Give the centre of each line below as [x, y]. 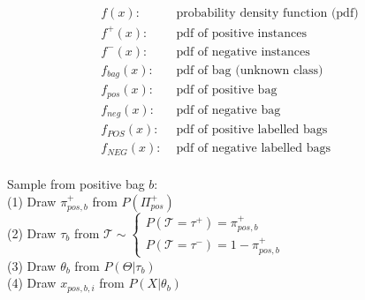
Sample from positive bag [76, 184]
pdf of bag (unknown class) [250, 70]
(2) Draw [32, 232]
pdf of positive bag [227, 90]
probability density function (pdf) [267, 14]
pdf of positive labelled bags [252, 130]
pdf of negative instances [243, 52]
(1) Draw [32, 201]
